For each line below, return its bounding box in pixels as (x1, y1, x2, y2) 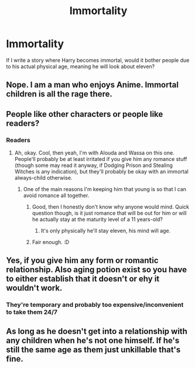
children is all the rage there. (6, 89, 113, 99)
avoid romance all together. (23, 192, 90, 199)
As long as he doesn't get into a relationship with (6, 326, 187, 336)
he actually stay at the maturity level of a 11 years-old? (32, 216, 163, 223)
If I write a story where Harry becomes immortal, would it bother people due (6, 56, 190, 63)
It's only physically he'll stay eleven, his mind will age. (40, 228, 171, 235)
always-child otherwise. (14, 175, 73, 182)
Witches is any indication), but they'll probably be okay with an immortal (14, 168, 189, 175)
